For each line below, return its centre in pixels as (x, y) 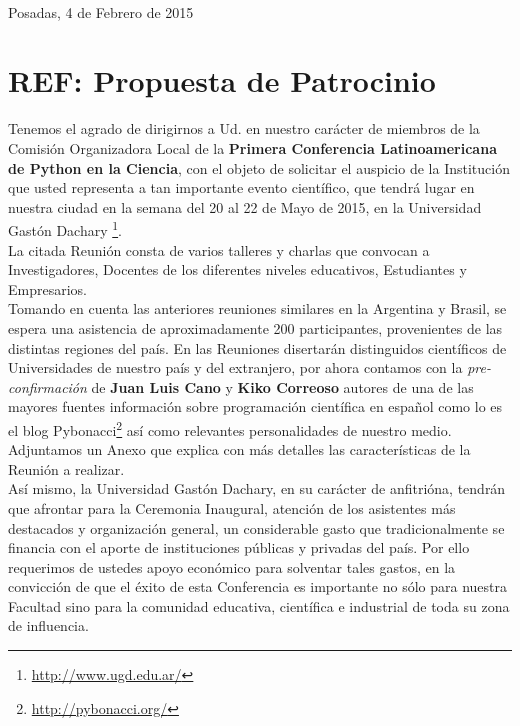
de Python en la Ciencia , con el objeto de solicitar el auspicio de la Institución (259, 167)
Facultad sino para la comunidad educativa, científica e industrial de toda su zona (259, 605)
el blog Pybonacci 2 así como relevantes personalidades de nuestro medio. (230, 428)
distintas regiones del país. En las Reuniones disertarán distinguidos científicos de (257, 347)
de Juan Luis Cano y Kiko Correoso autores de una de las (282, 386)
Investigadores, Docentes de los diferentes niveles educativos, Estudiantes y (237, 269)
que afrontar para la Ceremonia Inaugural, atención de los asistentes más (232, 507)
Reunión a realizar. (66, 468)
